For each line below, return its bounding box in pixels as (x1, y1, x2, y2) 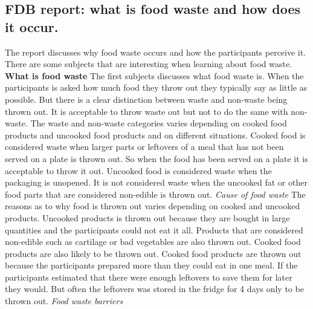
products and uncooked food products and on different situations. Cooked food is (5, 128, 306, 141)
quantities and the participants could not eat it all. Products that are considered (5, 223, 303, 236)
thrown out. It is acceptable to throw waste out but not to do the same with (5, 105, 288, 117)
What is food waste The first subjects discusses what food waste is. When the (5, 69, 304, 82)
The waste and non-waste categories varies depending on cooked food (30, 117, 287, 129)
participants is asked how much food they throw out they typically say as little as (5, 81, 308, 94)
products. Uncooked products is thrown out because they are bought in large (5, 211, 290, 224)
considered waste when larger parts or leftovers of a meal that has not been (5, 140, 284, 153)
